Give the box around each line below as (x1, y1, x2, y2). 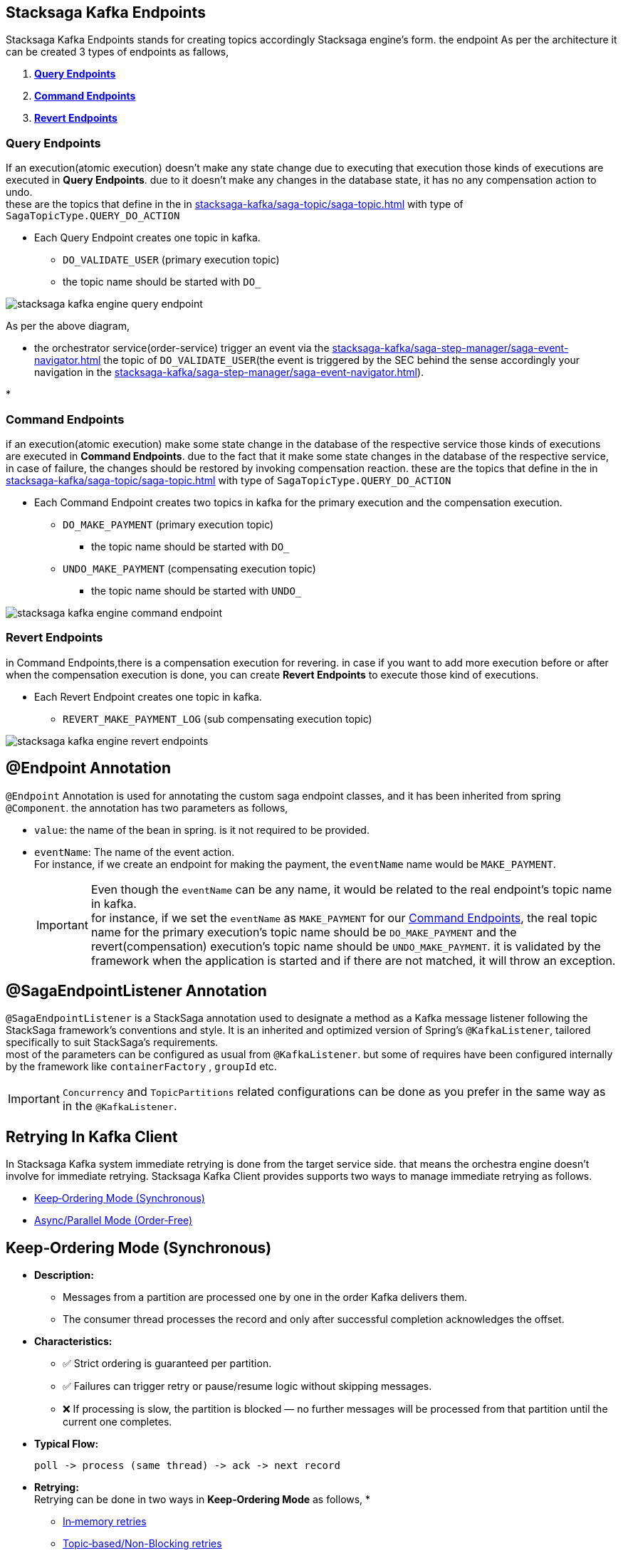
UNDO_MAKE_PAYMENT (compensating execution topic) (63, 562, 316, 575)
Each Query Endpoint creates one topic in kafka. (34, 231, 261, 244)
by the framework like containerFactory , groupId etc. (6, 1060, 277, 1073)
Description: (34, 1269, 94, 1282)
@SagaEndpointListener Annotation (6, 981, 267, 1000)
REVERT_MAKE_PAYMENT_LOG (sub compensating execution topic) (63, 712, 372, 725)
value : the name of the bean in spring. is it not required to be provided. (34, 823, 370, 836)
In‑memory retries (63, 1515, 147, 1528)
